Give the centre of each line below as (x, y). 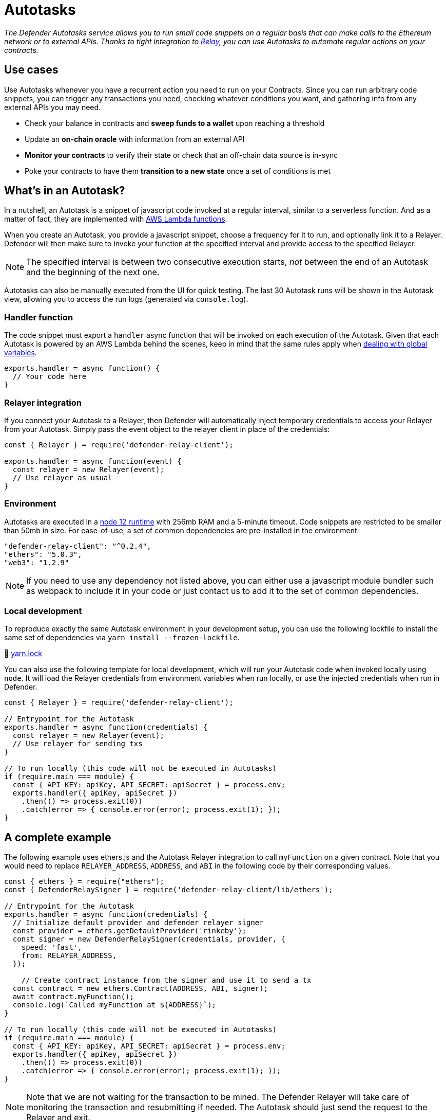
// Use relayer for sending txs (77, 744)
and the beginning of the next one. (93, 272)
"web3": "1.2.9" (37, 562)
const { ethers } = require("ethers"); (84, 882)
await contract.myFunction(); (73, 997)
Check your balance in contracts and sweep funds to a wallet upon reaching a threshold (175, 123)
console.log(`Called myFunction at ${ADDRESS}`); (114, 1005)
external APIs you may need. (53, 107)
